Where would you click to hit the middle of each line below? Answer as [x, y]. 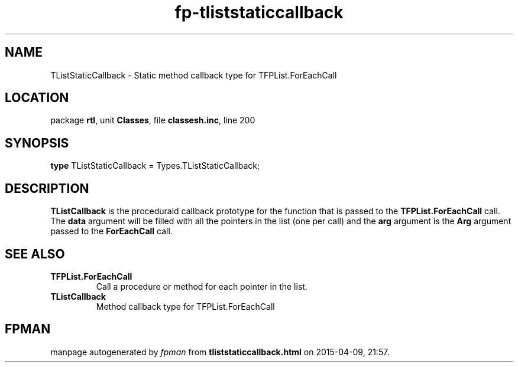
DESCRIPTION [47, 188]
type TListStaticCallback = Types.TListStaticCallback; [155, 166]
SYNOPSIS [37, 143]
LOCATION [37, 98]
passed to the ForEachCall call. [111, 231]
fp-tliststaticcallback [259, 12]
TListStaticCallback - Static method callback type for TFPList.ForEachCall [194, 75]
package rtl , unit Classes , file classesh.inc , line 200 [153, 120]
